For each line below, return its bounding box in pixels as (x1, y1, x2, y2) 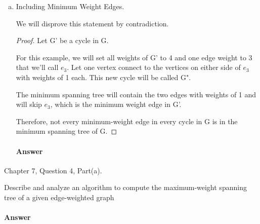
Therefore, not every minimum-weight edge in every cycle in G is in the (16, 116, 238, 126)
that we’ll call (16, 62, 59, 72)
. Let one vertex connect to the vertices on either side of (67, 62, 241, 72)
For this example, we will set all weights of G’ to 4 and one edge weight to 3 (16, 52, 252, 62)
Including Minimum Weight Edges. (16, 1, 124, 11)
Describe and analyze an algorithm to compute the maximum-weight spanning (4, 182, 247, 193)
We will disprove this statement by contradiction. (16, 18, 169, 28)
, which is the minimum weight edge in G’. (50, 99, 182, 109)
